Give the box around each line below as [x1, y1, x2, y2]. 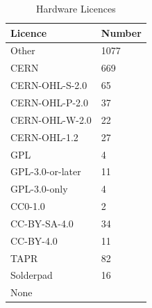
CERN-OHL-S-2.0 [10, 78, 87, 92]
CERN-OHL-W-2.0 [10, 112, 92, 127]
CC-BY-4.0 [10, 233, 58, 248]
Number [101, 25, 142, 40]
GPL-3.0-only [10, 181, 68, 196]
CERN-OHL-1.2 [10, 129, 78, 144]
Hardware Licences [36, 1, 116, 15]
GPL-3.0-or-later [10, 164, 81, 179]
